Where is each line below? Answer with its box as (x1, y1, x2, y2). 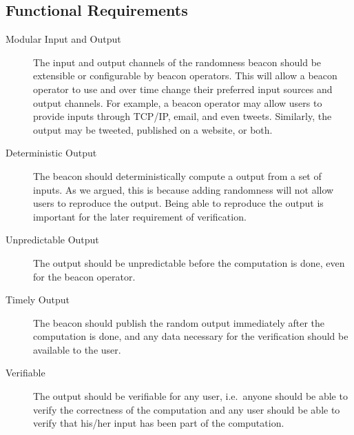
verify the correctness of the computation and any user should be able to (33, 402, 340, 416)
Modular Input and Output (6, 32, 121, 46)
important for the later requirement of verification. (33, 209, 247, 223)
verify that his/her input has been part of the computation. (33, 416, 284, 430)
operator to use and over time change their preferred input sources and (33, 81, 333, 96)
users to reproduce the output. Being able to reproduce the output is (33, 196, 324, 210)
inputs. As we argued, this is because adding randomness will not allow (33, 182, 334, 196)
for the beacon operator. (33, 269, 136, 283)
